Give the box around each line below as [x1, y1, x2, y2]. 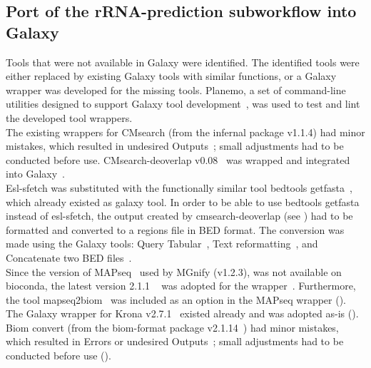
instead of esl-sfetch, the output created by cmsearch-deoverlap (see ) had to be [6, 208, 353, 223]
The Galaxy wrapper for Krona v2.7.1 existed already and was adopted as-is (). [6, 306, 359, 321]
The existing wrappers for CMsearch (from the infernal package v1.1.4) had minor [6, 124, 365, 139]
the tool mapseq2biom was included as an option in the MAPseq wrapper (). [6, 292, 346, 307]
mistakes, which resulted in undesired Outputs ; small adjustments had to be [6, 138, 344, 153]
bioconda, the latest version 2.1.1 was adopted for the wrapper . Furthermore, [6, 278, 356, 293]
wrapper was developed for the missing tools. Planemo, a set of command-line [6, 82, 346, 97]
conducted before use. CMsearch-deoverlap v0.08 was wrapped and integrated [6, 152, 350, 167]
